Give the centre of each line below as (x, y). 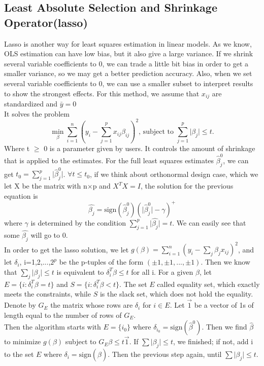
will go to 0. (49, 234)
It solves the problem (37, 113)
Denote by (20, 305)
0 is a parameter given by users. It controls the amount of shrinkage (150, 148)
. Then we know (225, 262)
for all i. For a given (162, 271)
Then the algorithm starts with (53, 327)
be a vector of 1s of (224, 305)
